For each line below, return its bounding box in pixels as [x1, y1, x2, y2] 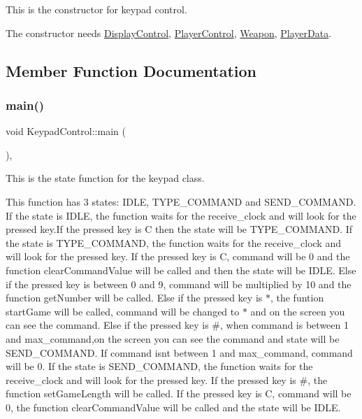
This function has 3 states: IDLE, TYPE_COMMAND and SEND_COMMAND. [6, 194, 356, 208]
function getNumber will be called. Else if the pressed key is [6, 290, 263, 305]
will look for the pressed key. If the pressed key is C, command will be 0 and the [6, 249, 350, 264]
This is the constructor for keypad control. [6, 2, 187, 16]
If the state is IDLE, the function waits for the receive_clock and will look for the [6, 208, 356, 222]
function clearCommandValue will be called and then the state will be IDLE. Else [6, 262, 356, 277]
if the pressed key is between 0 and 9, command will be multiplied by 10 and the [6, 276, 352, 291]
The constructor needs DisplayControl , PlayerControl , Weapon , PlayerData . [6, 25, 332, 40]
